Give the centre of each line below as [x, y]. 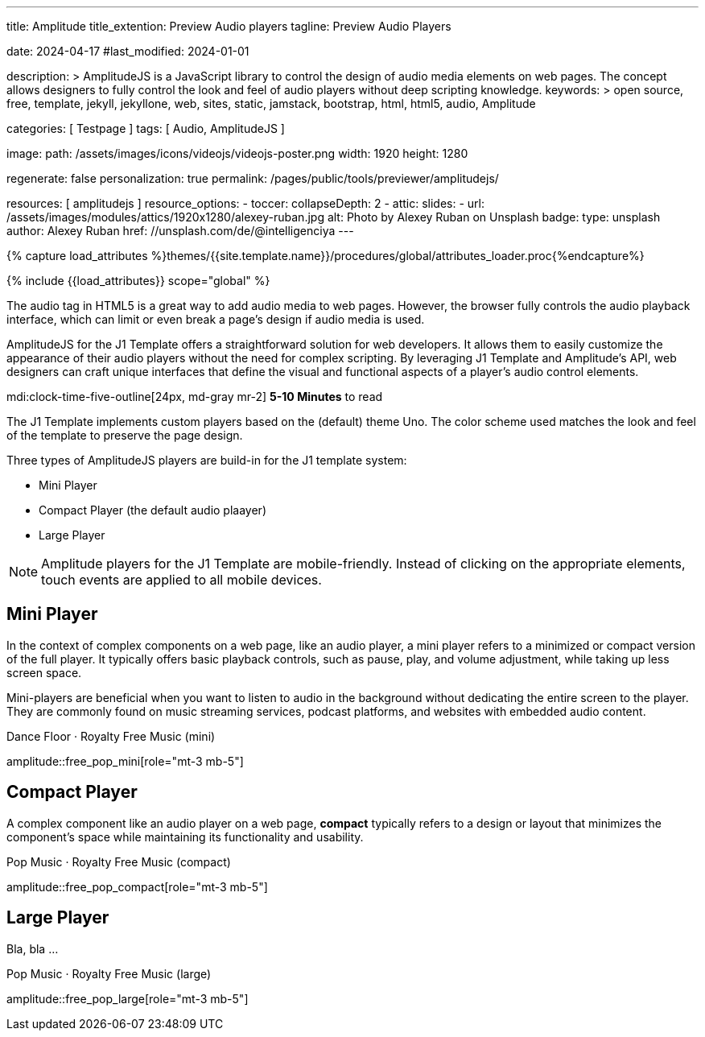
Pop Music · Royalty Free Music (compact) [119, 861]
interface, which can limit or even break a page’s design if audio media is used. [216, 319]
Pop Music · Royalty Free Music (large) [109, 973]
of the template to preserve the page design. [125, 435]
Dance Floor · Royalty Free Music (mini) [111, 736]
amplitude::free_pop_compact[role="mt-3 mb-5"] [137, 886]
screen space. [44, 672]
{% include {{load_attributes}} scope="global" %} [138, 281]
